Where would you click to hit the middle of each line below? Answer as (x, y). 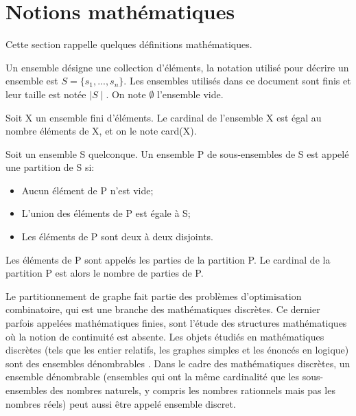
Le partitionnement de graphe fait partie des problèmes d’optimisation (154, 296)
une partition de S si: (50, 167)
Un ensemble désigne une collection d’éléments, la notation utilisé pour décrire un (177, 67)
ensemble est (32, 81)
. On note (126, 94)
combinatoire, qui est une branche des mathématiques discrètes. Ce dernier (163, 309)
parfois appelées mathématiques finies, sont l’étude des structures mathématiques (176, 323)
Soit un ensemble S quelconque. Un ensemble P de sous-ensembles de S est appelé (177, 153)
